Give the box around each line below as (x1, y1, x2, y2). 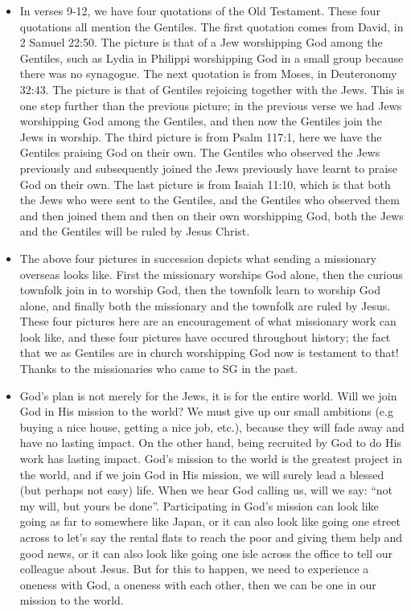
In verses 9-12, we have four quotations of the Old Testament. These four (19, 2, 380, 18)
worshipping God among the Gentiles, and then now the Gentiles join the (19, 113, 382, 129)
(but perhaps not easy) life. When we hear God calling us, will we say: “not (19, 482, 393, 498)
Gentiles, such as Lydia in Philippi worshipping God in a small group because (19, 49, 404, 66)
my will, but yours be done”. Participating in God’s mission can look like (19, 497, 379, 514)
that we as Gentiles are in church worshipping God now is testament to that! (19, 344, 399, 361)
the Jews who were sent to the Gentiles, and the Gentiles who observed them (19, 191, 400, 208)
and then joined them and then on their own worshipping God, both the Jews (19, 207, 404, 223)
